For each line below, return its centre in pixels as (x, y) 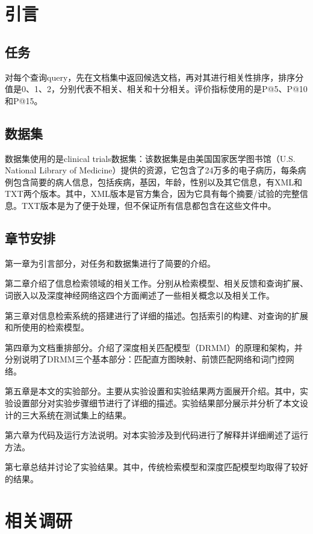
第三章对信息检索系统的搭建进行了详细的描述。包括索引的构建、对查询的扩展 (156, 315)
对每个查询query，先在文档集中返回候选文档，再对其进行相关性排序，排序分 (154, 77)
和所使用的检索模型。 (47, 327)
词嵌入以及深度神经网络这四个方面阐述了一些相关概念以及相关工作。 (140, 295)
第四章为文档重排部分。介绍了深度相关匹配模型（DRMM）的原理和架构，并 (154, 347)
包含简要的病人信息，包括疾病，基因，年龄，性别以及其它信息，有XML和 (158, 182)
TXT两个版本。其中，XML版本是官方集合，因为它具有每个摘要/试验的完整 (152, 194)
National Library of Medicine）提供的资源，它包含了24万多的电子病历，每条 (151, 170)
